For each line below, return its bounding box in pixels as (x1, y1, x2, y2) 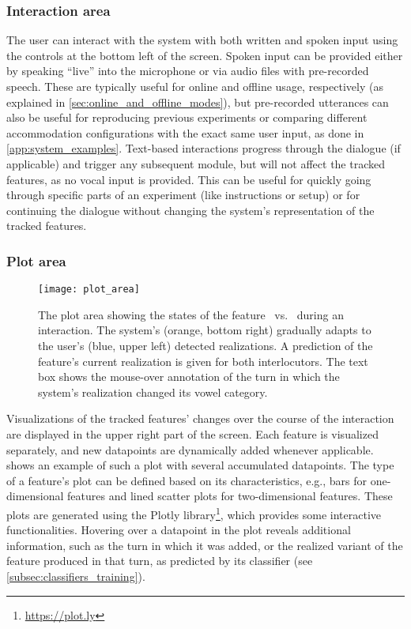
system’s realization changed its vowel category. (38, 383, 268, 400)
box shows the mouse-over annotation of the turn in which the (38, 368, 340, 385)
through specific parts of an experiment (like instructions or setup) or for (6, 186, 360, 203)
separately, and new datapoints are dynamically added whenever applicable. (6, 441, 374, 458)
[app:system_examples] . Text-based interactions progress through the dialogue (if (6, 140, 401, 156)
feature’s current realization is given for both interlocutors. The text (38, 352, 368, 369)
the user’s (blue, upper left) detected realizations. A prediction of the (38, 337, 373, 353)
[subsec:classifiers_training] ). (6, 567, 145, 584)
